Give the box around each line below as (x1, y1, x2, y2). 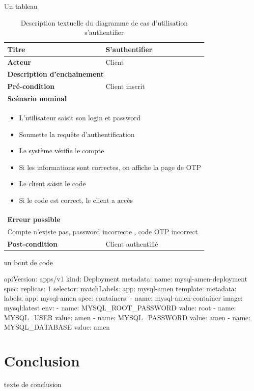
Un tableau (4, 1, 38, 11)
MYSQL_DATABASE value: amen (4, 322, 110, 332)
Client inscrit (106, 81, 145, 91)
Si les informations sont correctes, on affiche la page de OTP (19, 162, 201, 172)
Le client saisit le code (19, 178, 86, 189)
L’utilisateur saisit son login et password (19, 112, 141, 122)
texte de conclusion (4, 379, 62, 389)
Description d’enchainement (7, 69, 104, 79)
